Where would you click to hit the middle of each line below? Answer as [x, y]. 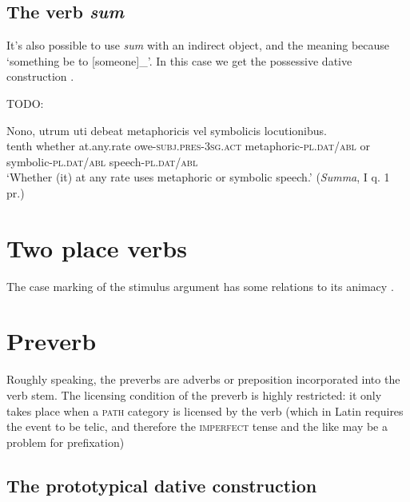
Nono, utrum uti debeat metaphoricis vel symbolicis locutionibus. [167, 130]
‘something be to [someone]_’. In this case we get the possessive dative [179, 60]
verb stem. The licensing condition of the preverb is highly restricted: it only [194, 394]
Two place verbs [97, 247]
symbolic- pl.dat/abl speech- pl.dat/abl [102, 161]
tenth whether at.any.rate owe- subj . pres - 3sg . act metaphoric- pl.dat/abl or [188, 146]
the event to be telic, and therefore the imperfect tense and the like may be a [197, 426]
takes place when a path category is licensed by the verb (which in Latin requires [205, 410]
